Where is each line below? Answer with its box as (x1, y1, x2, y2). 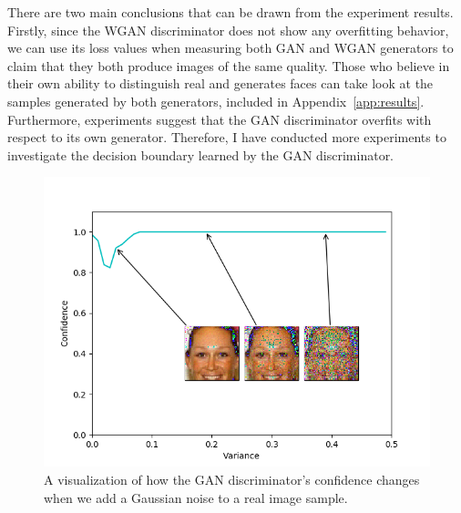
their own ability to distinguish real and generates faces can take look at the (7, 74, 434, 93)
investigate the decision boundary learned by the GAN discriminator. (7, 145, 394, 164)
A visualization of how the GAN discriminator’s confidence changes (44, 469, 420, 488)
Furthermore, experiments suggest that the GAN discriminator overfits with (7, 109, 432, 128)
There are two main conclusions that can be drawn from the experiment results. (7, 3, 454, 21)
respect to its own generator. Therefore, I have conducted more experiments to (7, 128, 446, 147)
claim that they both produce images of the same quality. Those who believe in (7, 56, 450, 75)
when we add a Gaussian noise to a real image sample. (44, 487, 348, 507)
